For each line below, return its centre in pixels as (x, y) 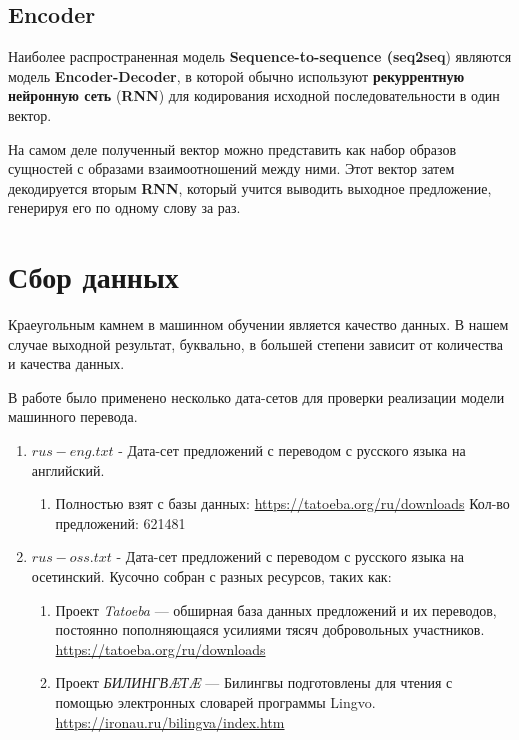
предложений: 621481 (120, 522)
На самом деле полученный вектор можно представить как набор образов (232, 148)
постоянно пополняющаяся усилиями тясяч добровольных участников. (270, 629)
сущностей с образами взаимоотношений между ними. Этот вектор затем (231, 168)
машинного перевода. (73, 416)
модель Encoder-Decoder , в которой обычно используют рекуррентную (236, 75)
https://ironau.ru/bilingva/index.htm (170, 721)
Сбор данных (93, 276)
